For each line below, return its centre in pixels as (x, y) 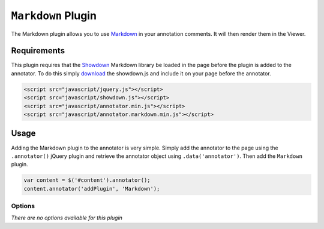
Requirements (38, 51)
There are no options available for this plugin (67, 218)
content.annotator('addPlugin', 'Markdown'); (92, 189)
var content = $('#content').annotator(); (87, 180)
